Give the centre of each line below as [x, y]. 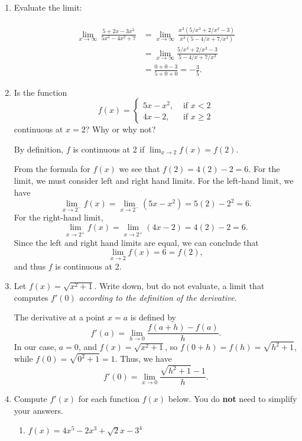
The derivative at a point [59, 317]
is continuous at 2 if [109, 149]
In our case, [35, 347]
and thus [30, 266]
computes [31, 297]
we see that [139, 169]
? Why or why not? [121, 129]
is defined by [153, 317]
